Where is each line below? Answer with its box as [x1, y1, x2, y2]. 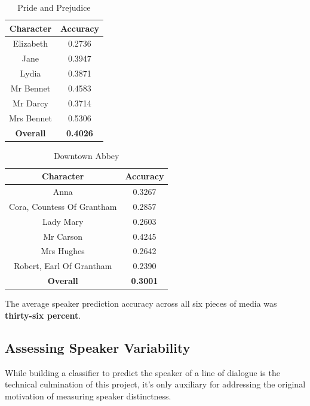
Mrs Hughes [41, 245, 85, 257]
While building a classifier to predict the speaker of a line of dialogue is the [5, 366, 280, 378]
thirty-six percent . [5, 309, 81, 321]
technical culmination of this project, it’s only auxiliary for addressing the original [5, 378, 306, 390]
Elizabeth [13, 37, 48, 50]
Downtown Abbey [54, 149, 119, 161]
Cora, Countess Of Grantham [9, 200, 117, 212]
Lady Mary [42, 215, 84, 227]
